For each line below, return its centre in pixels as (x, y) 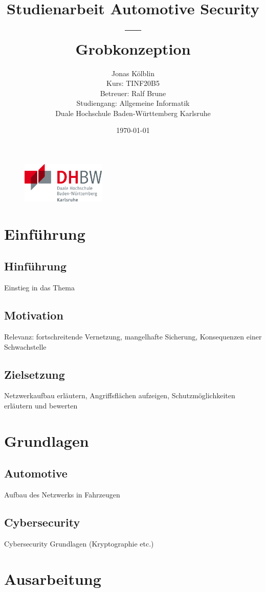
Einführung (45, 233)
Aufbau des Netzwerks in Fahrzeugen (62, 495)
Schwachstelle (25, 346)
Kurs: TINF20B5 (133, 83)
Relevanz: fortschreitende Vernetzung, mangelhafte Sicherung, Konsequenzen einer (133, 337)
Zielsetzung (35, 374)
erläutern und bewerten (41, 406)
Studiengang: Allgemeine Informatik (133, 103)
